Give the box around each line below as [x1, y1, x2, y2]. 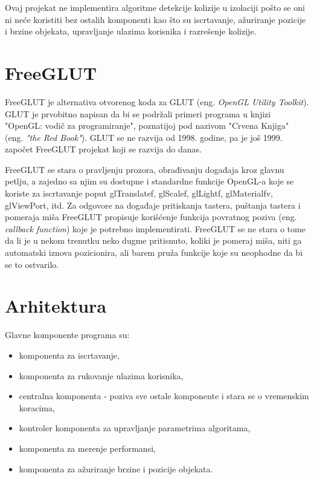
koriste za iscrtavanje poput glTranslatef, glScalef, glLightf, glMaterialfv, [5, 187, 273, 200]
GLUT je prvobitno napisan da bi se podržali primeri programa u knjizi [5, 107, 271, 120]
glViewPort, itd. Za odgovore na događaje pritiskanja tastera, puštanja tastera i [5, 198, 301, 211]
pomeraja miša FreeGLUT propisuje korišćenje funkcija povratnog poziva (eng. [5, 210, 297, 223]
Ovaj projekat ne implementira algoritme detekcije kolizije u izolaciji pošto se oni [5, 1, 305, 13]
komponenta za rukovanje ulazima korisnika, [19, 369, 184, 382]
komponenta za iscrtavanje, [19, 348, 120, 361]
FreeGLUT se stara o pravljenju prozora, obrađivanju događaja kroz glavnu [5, 163, 284, 175]
